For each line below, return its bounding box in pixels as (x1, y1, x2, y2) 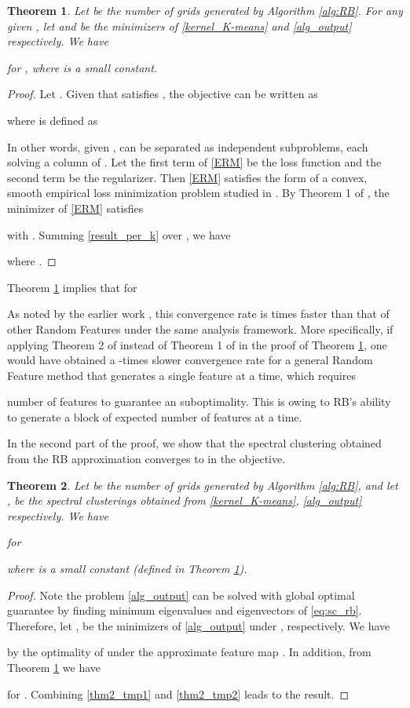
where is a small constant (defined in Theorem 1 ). (7, 560, 247, 577)
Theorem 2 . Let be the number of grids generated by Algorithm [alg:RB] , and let (7, 476, 398, 493)
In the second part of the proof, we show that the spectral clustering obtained (7, 435, 382, 451)
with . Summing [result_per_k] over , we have (7, 226, 231, 243)
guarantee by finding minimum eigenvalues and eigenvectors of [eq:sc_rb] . (7, 602, 362, 619)
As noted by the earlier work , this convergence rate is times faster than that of (7, 305, 390, 322)
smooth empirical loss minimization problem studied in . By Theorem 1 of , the (7, 184, 390, 201)
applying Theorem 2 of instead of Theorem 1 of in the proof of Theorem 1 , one (7, 336, 387, 352)
